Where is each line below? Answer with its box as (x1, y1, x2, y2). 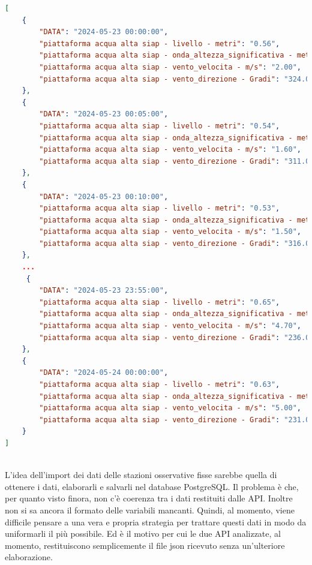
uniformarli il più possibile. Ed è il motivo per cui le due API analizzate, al (5, 527, 281, 540)
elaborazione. (5, 551, 53, 563)
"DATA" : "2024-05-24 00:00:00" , (39, 368, 169, 377)
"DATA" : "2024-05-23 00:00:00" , (39, 28, 169, 37)
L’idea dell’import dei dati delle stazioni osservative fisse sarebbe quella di (5, 468, 277, 481)
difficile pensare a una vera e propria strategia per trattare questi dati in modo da (5, 515, 307, 528)
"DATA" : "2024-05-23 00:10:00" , (39, 192, 169, 201)
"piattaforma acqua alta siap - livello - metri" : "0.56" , (39, 39, 280, 48)
